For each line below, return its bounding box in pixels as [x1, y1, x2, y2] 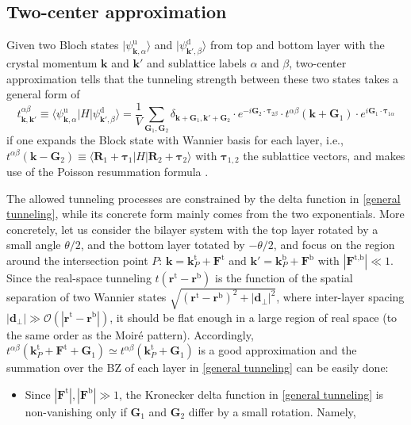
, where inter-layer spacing [276, 289, 405, 305]
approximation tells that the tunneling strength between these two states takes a [6, 70, 399, 86]
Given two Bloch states [6, 36, 119, 53]
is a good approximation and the [198, 342, 357, 358]
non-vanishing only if [25, 403, 127, 419]
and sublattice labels [147, 55, 247, 71]
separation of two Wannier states [6, 289, 167, 305]
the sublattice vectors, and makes [243, 147, 405, 163]
